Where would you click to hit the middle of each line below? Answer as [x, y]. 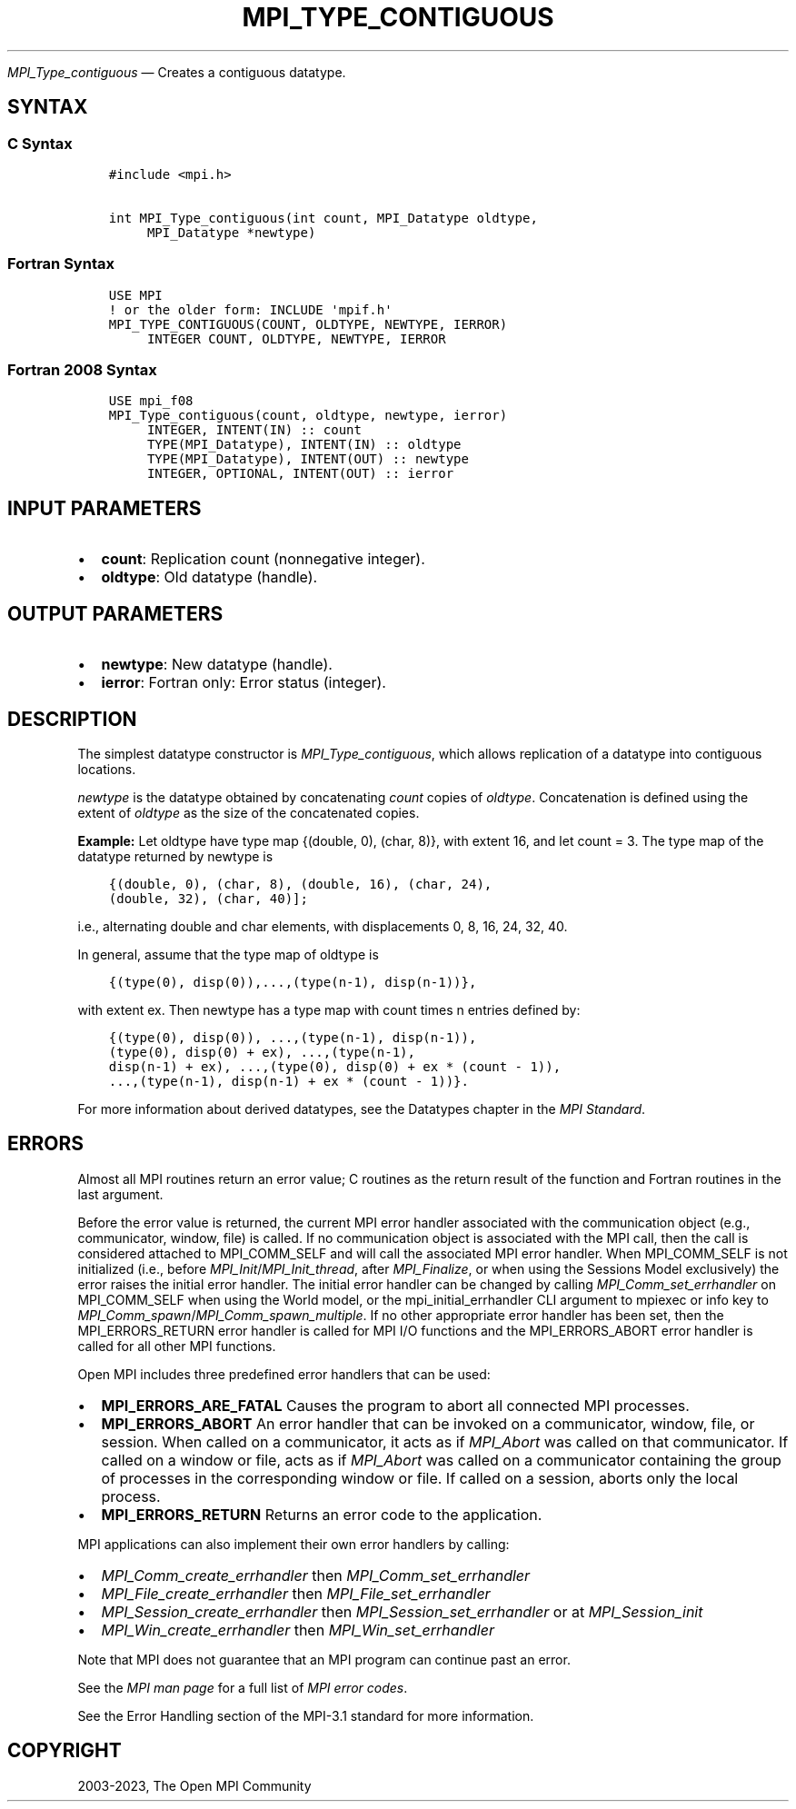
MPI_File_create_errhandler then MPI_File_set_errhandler [296, 1593]
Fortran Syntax [61, 264]
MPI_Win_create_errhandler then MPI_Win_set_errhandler [298, 1630]
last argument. [120, 1194]
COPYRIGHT [65, 1751]
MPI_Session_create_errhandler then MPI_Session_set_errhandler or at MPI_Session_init [402, 1611]
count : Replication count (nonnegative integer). [263, 559]
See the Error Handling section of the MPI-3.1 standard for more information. [306, 1715]
